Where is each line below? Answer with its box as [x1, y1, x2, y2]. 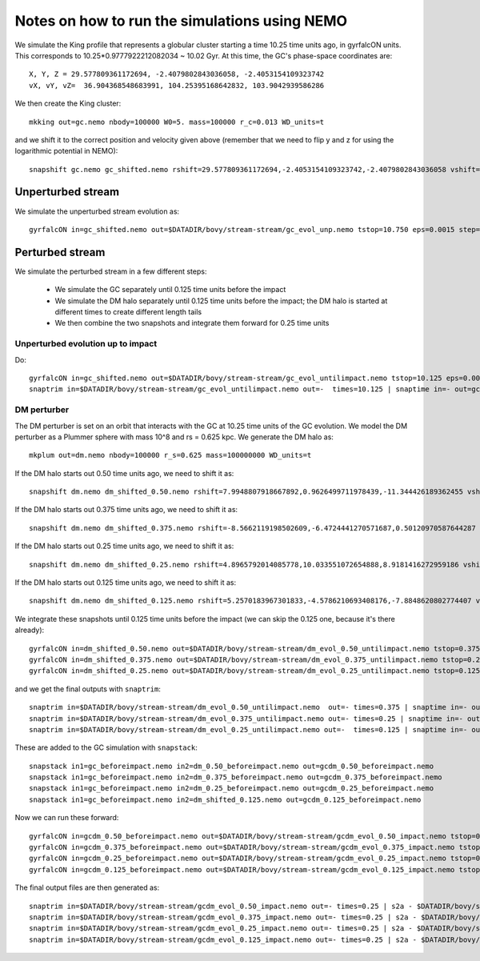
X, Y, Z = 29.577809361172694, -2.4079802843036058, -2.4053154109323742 [29, 70, 325, 79]
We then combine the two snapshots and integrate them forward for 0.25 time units [54, 318, 330, 328]
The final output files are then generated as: [14, 883, 160, 892]
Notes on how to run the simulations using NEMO [14, 12, 348, 30]
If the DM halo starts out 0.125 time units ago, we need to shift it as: [14, 578, 237, 587]
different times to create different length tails [54, 307, 202, 317]
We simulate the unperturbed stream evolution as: [14, 206, 180, 216]
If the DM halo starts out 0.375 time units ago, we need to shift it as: [14, 505, 238, 515]
